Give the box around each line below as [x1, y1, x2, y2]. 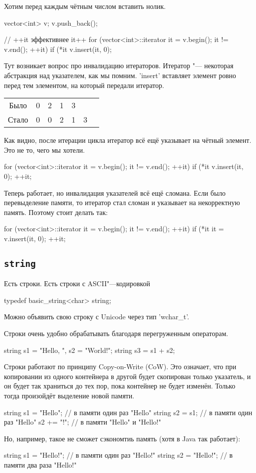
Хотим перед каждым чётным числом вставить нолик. [4, 1, 166, 11]
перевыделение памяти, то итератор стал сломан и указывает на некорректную [4, 197, 240, 208]
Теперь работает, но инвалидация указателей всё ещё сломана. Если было [4, 187, 226, 198]
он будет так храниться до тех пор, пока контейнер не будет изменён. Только [4, 381, 235, 391]
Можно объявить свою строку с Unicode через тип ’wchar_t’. [4, 311, 189, 322]
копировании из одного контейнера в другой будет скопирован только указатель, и [4, 371, 251, 381]
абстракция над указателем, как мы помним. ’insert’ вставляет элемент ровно [4, 70, 236, 80]
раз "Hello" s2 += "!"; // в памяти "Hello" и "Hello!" [4, 417, 161, 427]
